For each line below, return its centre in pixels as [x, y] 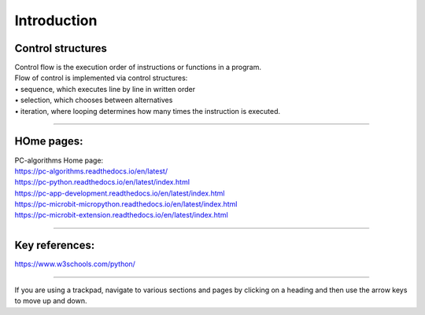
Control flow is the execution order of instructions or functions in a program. [138, 68]
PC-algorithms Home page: [59, 160]
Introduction [56, 20]
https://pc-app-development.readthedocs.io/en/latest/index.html [120, 193]
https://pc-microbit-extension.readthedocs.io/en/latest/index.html [121, 215]
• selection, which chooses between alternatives [94, 100]
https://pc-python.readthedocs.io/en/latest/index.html [102, 182]
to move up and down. [51, 301]
